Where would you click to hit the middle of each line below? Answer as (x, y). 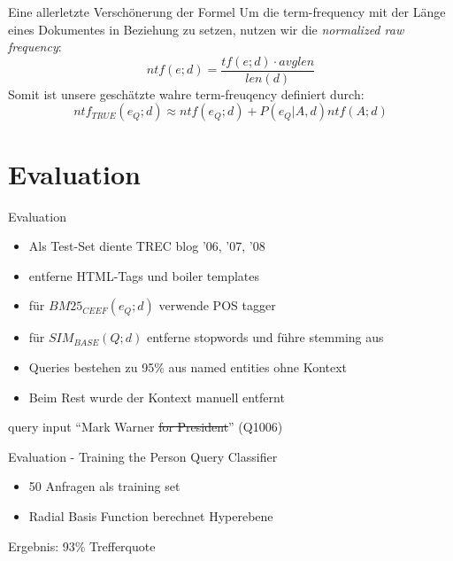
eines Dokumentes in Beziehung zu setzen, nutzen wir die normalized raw (206, 29)
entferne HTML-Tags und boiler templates (144, 275)
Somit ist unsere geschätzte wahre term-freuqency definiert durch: (186, 93)
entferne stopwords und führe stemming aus (265, 337)
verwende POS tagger (217, 305)
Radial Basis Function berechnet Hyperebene (151, 515)
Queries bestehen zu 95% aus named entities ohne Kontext (188, 366)
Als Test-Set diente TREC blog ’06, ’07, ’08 (147, 246)
